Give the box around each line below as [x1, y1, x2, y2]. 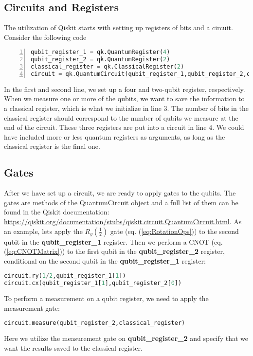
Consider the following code [4, 32, 87, 42]
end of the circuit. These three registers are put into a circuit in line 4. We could [4, 122, 244, 132]
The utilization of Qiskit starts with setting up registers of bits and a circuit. [4, 22, 233, 33]
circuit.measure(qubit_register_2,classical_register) [4, 320, 185, 327]
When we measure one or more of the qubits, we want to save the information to [4, 93, 245, 104]
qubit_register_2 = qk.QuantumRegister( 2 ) [31, 56, 170, 63]
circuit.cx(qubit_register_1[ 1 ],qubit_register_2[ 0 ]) [4, 280, 182, 287]
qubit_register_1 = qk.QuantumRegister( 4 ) [31, 49, 170, 56]
